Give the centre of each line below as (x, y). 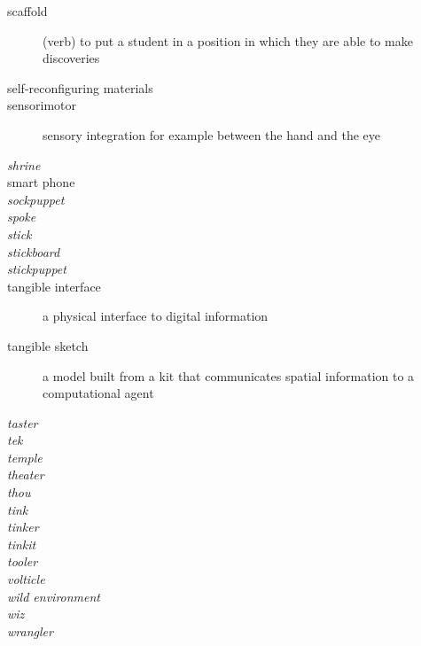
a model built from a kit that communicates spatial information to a (229, 375)
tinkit (22, 544)
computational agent (98, 393)
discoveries (71, 58)
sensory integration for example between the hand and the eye (211, 134)
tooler (23, 561)
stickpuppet (37, 269)
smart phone (41, 182)
